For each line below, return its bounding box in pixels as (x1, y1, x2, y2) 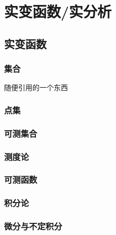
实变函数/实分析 (4, 1, 112, 22)
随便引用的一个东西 (4, 82, 68, 93)
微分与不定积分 (4, 220, 62, 232)
